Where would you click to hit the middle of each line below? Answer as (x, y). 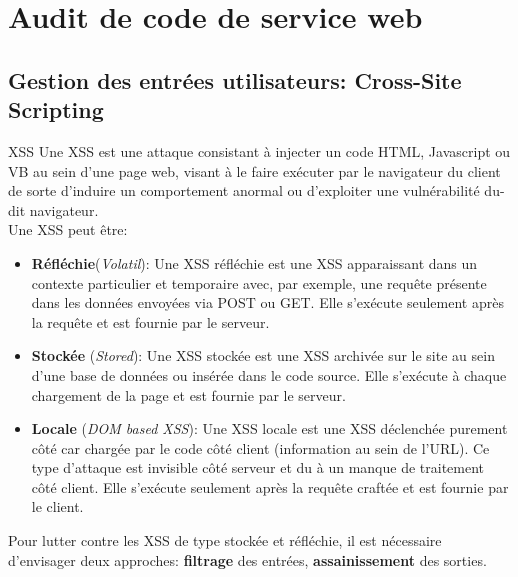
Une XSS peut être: (68, 229)
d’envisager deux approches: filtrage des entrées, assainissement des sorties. (247, 559)
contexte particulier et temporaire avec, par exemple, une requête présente (259, 282)
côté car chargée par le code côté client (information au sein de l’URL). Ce (260, 447)
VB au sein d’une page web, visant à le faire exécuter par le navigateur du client (254, 170)
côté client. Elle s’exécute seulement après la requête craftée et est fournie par (270, 486)
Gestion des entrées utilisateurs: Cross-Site (235, 79)
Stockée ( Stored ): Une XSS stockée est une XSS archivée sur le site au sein (263, 355)
